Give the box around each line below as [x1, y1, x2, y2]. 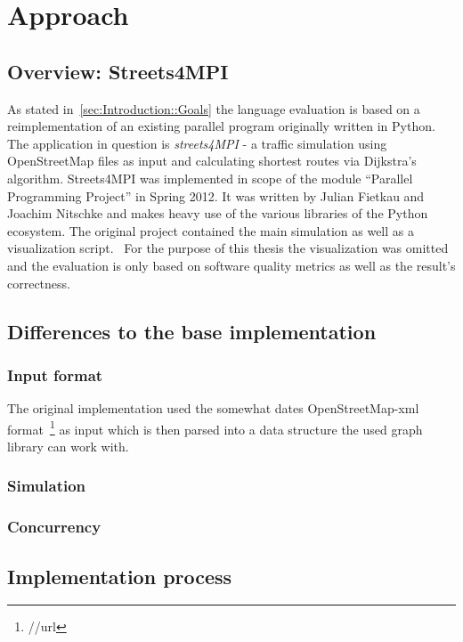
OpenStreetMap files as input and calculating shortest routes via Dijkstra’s [7, 151, 417, 170]
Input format [7, 363, 103, 386]
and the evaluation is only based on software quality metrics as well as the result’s [7, 256, 456, 274]
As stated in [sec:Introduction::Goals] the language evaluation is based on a [7, 99, 420, 118]
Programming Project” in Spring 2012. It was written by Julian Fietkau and [7, 186, 425, 205]
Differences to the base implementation [7, 317, 377, 345]
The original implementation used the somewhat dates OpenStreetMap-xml [7, 399, 419, 418]
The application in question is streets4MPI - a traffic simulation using [7, 134, 387, 152]
